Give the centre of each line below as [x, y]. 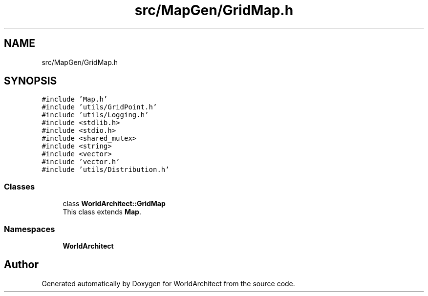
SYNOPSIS [31, 81]
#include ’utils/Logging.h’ [95, 115]
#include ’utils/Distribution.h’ [106, 170]
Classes [20, 186]
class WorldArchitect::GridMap [114, 204]
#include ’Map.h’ [75, 99]
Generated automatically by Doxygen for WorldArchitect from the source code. [168, 283]
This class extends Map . [102, 212]
